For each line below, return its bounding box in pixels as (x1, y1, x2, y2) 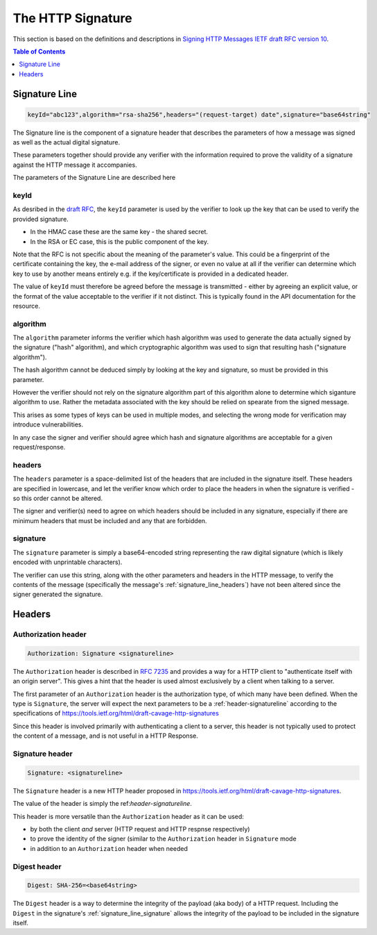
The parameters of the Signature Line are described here (12, 174, 176, 182)
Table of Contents (12, 47, 66, 56)
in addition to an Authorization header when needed (30, 844, 188, 852)
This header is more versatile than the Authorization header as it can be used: (12, 812, 244, 820)
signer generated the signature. (12, 590, 103, 599)
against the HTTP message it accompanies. (12, 160, 138, 169)
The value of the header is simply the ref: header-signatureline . (12, 800, 192, 808)
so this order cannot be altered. (12, 494, 103, 502)
